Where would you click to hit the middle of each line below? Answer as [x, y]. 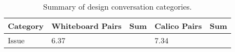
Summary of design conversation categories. [117, 6]
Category [26, 26]
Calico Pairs [178, 26]
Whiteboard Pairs [87, 26]
